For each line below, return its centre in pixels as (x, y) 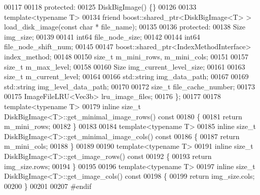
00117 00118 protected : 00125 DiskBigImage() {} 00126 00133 (100, 7)
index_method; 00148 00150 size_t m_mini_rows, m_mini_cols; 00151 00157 (126, 56)
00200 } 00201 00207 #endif (48, 186)
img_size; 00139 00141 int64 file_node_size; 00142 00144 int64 (102, 36)
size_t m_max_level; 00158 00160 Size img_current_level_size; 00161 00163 (125, 66)
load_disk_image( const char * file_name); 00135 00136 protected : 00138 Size (125, 27)
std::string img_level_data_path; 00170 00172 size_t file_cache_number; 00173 (129, 86)
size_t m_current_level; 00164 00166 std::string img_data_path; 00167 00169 (126, 76)
